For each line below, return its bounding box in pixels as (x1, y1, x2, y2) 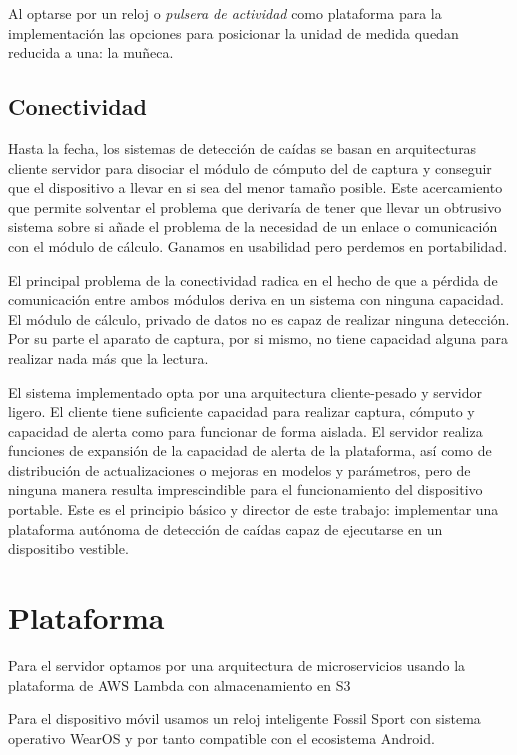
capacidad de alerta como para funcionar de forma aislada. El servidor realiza (8, 420, 483, 441)
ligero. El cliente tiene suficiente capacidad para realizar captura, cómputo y (8, 401, 475, 422)
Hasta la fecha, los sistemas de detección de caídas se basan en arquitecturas (8, 137, 477, 158)
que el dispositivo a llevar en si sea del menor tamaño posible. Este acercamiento (8, 177, 503, 198)
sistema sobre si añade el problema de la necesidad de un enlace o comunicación (8, 216, 498, 237)
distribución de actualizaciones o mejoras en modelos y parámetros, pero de (8, 459, 471, 480)
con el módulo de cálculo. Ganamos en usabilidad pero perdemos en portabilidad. (8, 235, 508, 256)
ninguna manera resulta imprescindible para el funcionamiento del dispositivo (8, 479, 483, 500)
